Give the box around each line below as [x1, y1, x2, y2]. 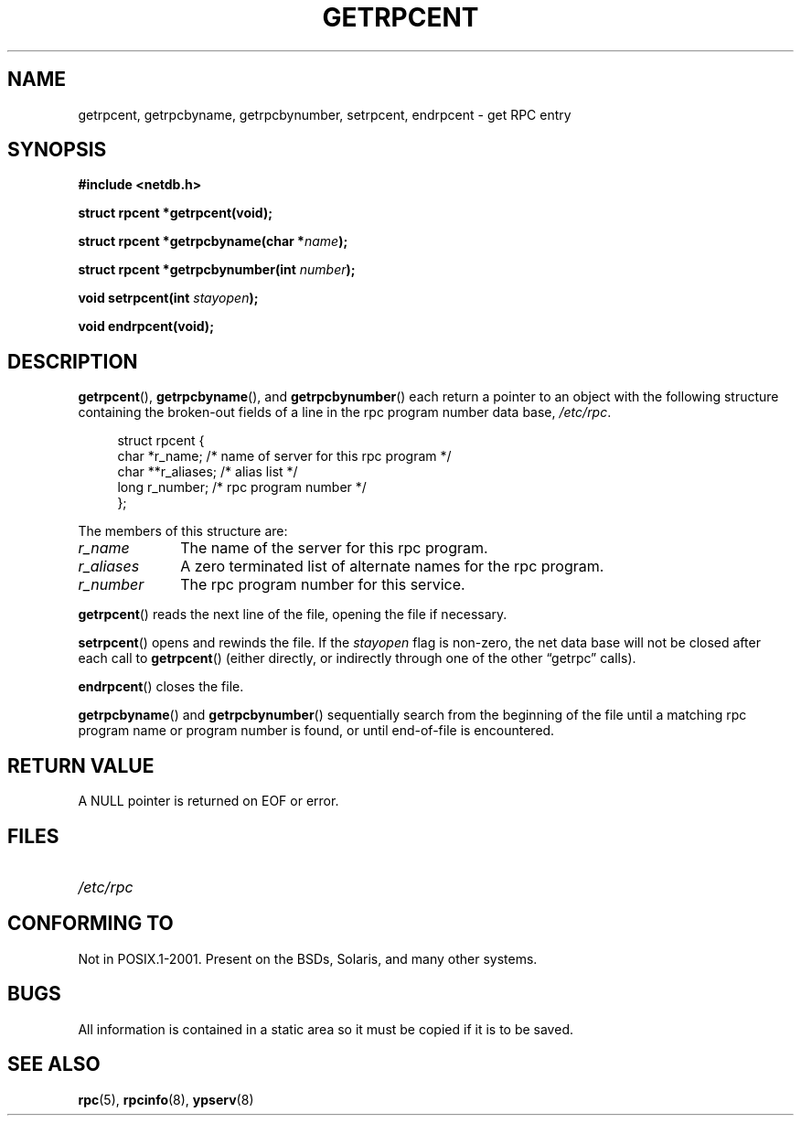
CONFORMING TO [7, 912, 174, 936]
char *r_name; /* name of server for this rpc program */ [117, 448, 452, 465]
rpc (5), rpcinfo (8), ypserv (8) [78, 1091, 254, 1107]
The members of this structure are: [78, 523, 288, 540]
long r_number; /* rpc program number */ [117, 479, 367, 496]
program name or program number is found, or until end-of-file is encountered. [78, 722, 555, 739]
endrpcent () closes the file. [78, 679, 244, 695]
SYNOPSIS [7, 138, 107, 162]
